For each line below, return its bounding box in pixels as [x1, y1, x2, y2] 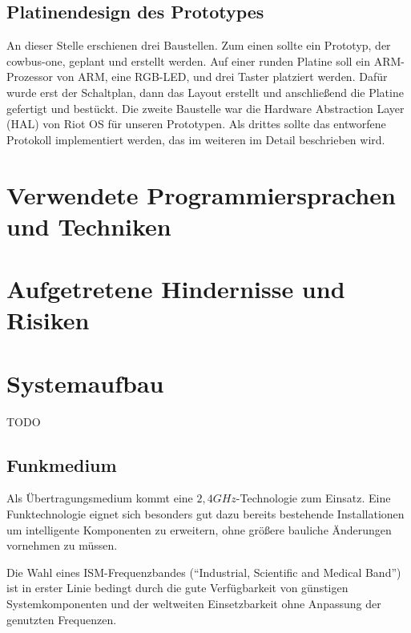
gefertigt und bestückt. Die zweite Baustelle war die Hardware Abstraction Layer [6, 99, 405, 116]
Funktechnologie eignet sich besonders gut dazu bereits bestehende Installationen [6, 506, 405, 522]
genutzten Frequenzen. [6, 611, 117, 627]
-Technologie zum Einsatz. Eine [236, 490, 391, 506]
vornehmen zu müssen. [6, 537, 118, 554]
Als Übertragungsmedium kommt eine [6, 490, 193, 506]
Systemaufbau [6, 366, 164, 399]
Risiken [6, 304, 90, 337]
